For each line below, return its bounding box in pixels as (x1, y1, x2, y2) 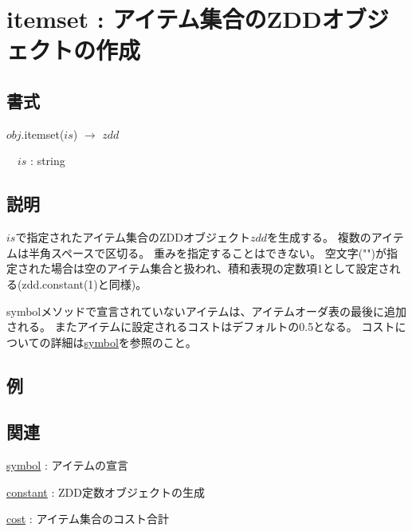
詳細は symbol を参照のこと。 (50, 333, 197, 350)
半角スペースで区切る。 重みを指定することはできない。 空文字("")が (28, 244, 387, 261)
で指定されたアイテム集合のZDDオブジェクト (15, 229, 250, 246)
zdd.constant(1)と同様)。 (22, 275, 147, 292)
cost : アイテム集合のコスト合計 (6, 510, 170, 527)
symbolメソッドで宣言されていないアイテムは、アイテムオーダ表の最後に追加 (6, 302, 407, 319)
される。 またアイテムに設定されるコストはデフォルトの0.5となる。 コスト (6, 318, 395, 335)
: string (30, 152, 65, 169)
